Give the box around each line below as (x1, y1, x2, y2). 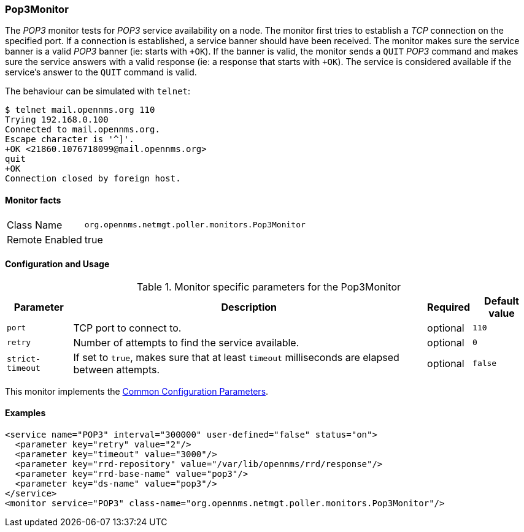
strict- (7, 354, 40, 363)
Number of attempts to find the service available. (73, 336, 299, 349)
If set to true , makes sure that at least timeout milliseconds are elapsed (73, 351, 399, 363)
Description (221, 300, 277, 313)
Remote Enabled (7, 233, 82, 246)
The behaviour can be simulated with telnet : (5, 86, 191, 97)
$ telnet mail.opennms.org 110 (5, 105, 155, 115)
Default (484, 294, 519, 307)
